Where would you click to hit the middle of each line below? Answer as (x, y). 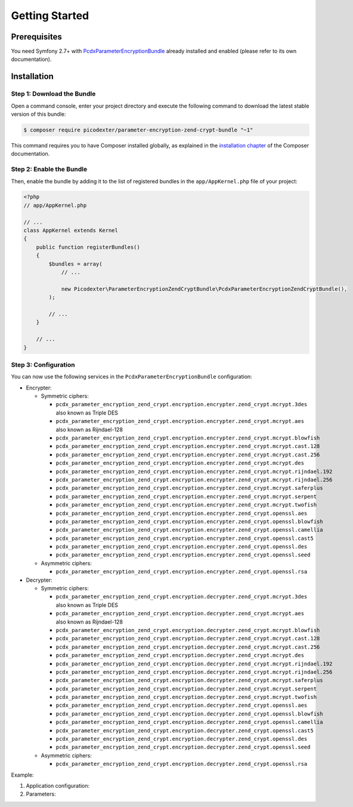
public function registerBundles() (88, 247)
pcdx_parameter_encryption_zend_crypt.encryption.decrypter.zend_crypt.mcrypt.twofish (186, 697)
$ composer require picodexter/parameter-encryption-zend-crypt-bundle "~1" (138, 130)
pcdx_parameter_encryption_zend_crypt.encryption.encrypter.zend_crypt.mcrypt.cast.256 (188, 455)
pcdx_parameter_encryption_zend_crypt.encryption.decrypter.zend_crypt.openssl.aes (182, 705)
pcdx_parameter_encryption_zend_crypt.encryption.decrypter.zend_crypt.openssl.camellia (189, 722)
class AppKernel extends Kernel (71, 231)
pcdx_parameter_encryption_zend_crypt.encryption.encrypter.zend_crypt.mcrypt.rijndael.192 (194, 471)
